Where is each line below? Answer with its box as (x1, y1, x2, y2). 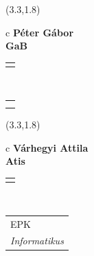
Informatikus (10, 233, 64, 248)
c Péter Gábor (5, 25, 74, 39)
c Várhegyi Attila (5, 140, 89, 154)
